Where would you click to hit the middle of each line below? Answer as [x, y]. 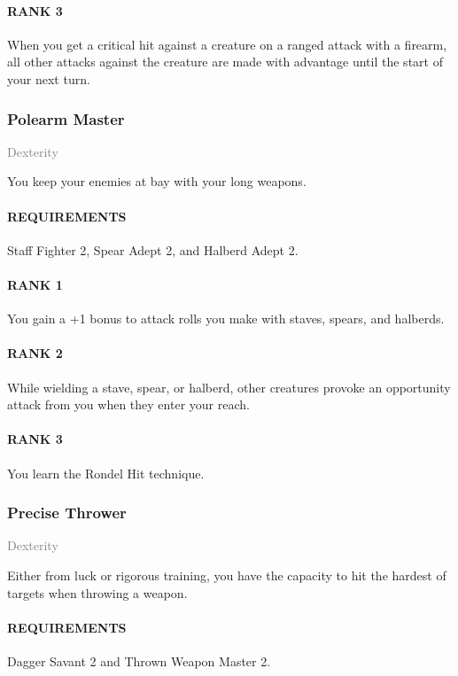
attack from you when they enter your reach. [128, 404]
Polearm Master [66, 118]
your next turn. [49, 78]
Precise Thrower [67, 513]
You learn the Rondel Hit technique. [106, 473]
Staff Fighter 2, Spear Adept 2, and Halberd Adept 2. [153, 249]
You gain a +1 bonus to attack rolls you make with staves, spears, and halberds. [226, 319]
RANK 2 [35, 353]
